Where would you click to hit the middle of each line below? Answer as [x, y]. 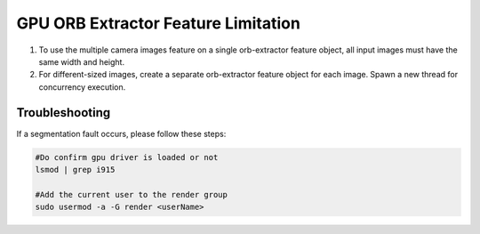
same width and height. [81, 61]
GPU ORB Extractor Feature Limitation [159, 23]
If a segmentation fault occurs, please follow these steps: [121, 133]
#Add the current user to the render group [132, 194]
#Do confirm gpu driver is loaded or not [127, 157]
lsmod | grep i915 [75, 169]
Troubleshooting [64, 113]
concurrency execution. [82, 87]
